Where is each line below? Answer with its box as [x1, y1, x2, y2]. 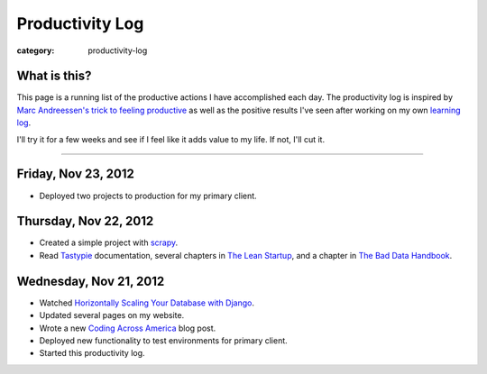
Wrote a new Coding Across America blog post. [39, 323, 216, 333]
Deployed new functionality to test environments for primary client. [39, 334, 288, 346]
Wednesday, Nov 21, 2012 [16, 273, 165, 288]
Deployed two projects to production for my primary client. [39, 190, 257, 201]
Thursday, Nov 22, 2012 [16, 214, 154, 229]
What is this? [16, 68, 92, 84]
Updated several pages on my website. [39, 310, 185, 321]
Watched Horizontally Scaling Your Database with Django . [39, 297, 254, 308]
